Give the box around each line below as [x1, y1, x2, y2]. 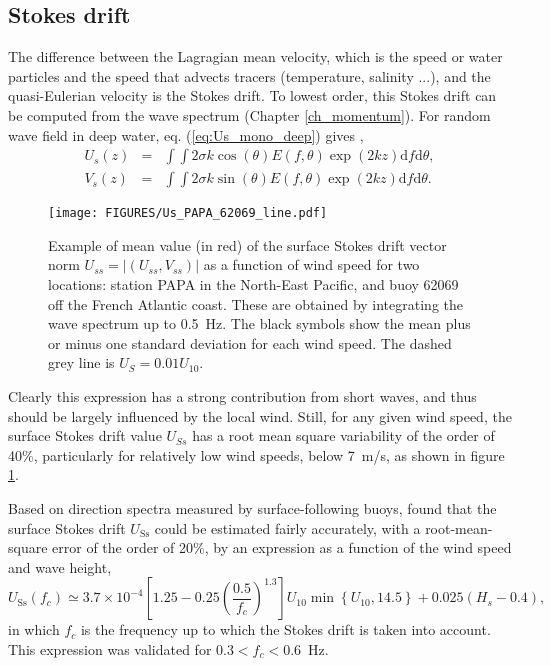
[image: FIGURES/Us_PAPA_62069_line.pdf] [48, 206, 328, 221]
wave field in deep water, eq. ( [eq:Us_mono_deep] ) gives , [8, 124, 364, 145]
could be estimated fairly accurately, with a [154, 517, 421, 538]
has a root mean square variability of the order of [192, 425, 495, 446]
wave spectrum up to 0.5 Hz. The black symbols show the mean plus [48, 313, 471, 334]
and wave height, [8, 556, 112, 577]
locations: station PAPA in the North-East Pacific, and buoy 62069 [48, 274, 459, 295]
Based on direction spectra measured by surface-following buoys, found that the [8, 498, 497, 519]
